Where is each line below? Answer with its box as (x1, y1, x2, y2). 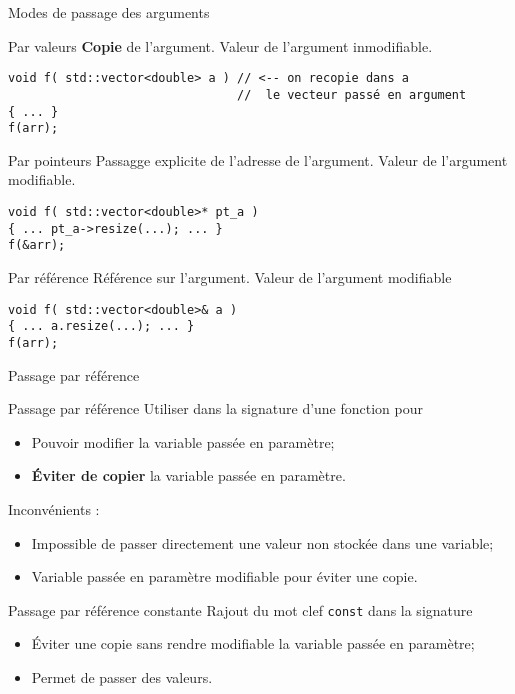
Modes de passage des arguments (8, 2, 210, 22)
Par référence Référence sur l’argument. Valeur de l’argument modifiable (8, 266, 452, 287)
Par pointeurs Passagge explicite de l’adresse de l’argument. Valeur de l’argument (8, 149, 508, 170)
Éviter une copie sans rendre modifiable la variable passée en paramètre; (31, 633, 475, 654)
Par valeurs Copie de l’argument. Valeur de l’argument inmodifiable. (8, 35, 433, 56)
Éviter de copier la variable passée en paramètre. (31, 465, 346, 486)
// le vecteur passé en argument (237, 87, 467, 102)
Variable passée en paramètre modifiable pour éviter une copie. (31, 566, 418, 587)
